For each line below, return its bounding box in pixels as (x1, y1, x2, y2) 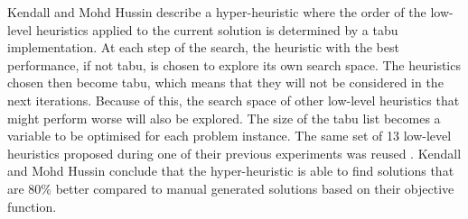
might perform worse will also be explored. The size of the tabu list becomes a (7, 108, 441, 127)
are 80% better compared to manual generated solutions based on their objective (7, 178, 454, 197)
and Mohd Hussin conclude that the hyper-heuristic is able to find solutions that (7, 161, 454, 180)
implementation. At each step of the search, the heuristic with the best (7, 38, 399, 57)
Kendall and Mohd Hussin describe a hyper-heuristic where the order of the (7, 3, 426, 21)
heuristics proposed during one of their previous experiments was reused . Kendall (7, 143, 462, 162)
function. (7, 196, 57, 215)
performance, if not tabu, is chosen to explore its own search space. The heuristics (7, 55, 461, 74)
